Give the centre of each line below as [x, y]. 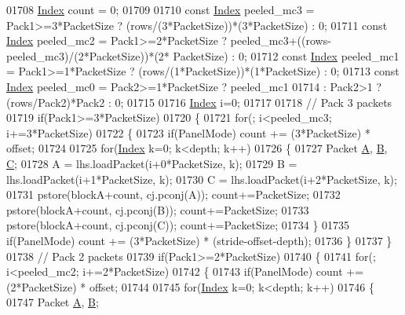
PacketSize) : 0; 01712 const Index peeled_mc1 [286, 55]
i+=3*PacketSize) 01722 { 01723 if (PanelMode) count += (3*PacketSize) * [188, 132]
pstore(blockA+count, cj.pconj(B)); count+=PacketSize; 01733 [158, 209]
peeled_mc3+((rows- [281, 40]
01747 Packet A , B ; [53, 302]
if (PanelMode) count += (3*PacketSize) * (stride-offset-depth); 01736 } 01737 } [199, 240]
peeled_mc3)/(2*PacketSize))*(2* [88, 55]
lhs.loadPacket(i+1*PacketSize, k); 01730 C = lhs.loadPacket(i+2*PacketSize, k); [202, 179]
